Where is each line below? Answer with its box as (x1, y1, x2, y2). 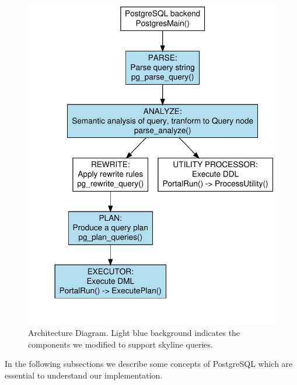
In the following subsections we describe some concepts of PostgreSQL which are (5, 358, 293, 370)
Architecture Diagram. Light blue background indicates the (28, 327, 240, 339)
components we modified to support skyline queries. (28, 338, 213, 350)
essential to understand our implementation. (5, 369, 163, 381)
